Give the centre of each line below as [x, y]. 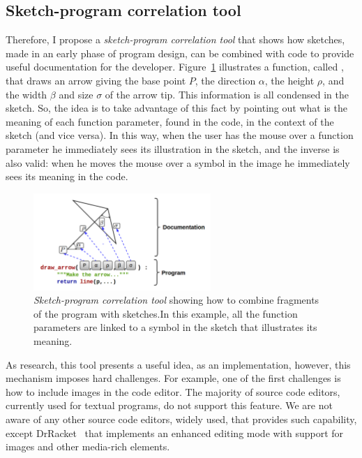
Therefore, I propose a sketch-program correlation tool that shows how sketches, [175, 39]
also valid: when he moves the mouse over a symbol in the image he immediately [178, 162]
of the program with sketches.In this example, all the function [166, 313]
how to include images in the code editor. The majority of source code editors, [173, 391]
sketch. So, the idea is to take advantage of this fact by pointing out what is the [176, 108]
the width [27, 94]
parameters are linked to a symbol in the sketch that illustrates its [175, 327]
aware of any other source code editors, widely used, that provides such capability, [181, 419]
